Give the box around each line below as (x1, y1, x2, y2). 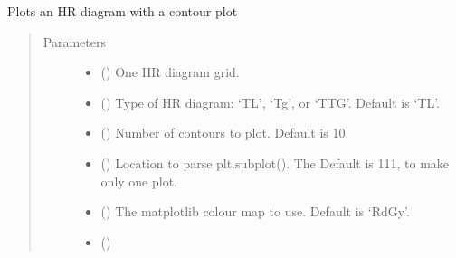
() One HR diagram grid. (100, 62, 240, 81)
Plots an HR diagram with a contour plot (7, 2, 238, 20)
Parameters (43, 32, 106, 51)
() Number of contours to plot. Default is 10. (100, 123, 349, 142)
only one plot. (100, 171, 177, 190)
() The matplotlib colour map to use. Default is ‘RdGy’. (100, 202, 410, 221)
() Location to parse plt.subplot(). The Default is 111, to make (100, 153, 450, 172)
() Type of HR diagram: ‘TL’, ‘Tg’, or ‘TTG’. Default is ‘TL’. (100, 92, 440, 111)
